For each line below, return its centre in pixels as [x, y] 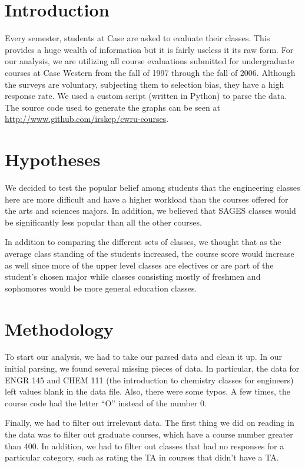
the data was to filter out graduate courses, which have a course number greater [149, 434]
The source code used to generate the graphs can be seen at [112, 107]
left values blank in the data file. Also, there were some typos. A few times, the [147, 391]
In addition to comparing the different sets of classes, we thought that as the [143, 242]
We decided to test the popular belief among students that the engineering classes [152, 187]
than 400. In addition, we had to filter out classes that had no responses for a [145, 446]
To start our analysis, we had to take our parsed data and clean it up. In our [144, 357]
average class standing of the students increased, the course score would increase [150, 253]
